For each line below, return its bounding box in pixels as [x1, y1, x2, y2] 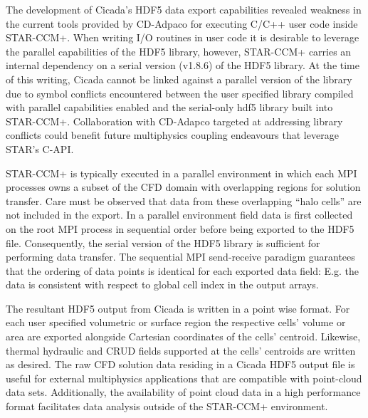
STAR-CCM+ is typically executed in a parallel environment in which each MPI [6, 165, 357, 180]
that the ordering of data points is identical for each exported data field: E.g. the [6, 263, 359, 278]
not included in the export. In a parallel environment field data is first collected [6, 207, 353, 222]
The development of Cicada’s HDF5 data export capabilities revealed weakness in [6, 2, 362, 16]
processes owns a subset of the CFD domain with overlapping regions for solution [6, 179, 361, 194]
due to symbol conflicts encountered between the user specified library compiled [6, 85, 354, 100]
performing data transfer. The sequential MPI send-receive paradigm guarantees [6, 249, 355, 264]
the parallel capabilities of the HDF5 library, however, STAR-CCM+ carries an [6, 43, 352, 58]
